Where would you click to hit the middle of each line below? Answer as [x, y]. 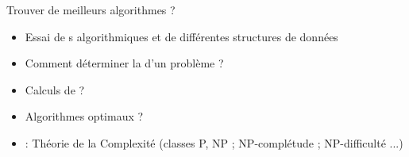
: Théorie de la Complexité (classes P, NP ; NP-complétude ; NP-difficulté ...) [214, 142]
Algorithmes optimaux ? [84, 116]
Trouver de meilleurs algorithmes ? [91, 10]
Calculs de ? [55, 89]
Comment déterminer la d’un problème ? [124, 63]
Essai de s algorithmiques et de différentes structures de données [181, 36]
